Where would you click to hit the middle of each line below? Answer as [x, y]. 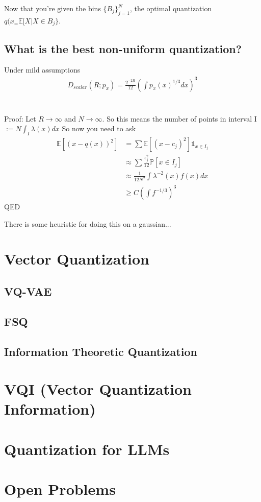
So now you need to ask [99, 128]
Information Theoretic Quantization [101, 351]
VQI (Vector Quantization [98, 389]
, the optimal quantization [171, 8]
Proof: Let [20, 118]
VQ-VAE [28, 291]
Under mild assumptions [42, 70]
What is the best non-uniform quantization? [123, 48]
